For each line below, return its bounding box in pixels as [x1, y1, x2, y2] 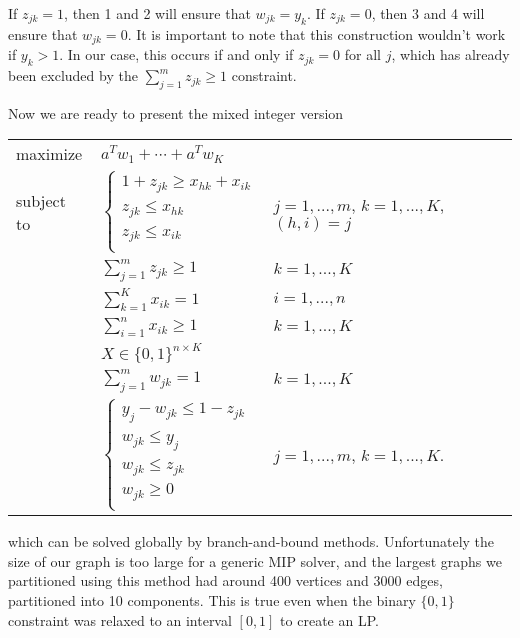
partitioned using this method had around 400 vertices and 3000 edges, [8, 570, 443, 591]
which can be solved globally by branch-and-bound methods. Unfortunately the [8, 531, 495, 552]
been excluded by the [8, 65, 138, 86]
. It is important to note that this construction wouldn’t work [127, 23, 506, 44]
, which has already [391, 44, 510, 65]
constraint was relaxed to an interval [8, 609, 232, 630]
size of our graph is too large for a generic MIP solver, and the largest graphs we [8, 550, 502, 571]
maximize [16, 142, 83, 166]
